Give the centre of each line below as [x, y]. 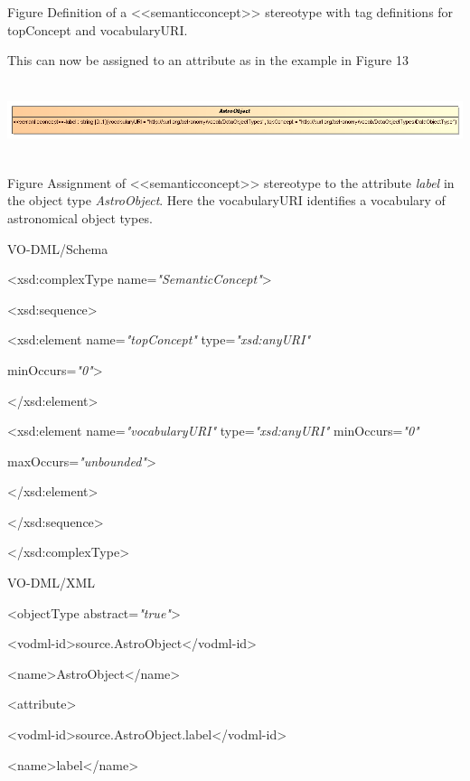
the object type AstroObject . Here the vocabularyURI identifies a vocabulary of [226, 200]
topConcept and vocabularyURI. [98, 29]
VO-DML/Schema [58, 248]
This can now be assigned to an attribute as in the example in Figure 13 [208, 60]
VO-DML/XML [52, 583]
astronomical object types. [80, 217]
